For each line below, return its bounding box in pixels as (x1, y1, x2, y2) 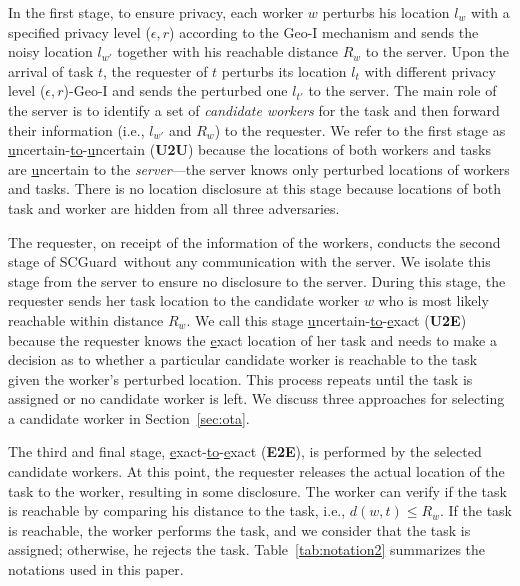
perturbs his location (322, 2, 450, 22)
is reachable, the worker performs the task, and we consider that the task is (8, 519, 471, 540)
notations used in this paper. (8, 559, 184, 580)
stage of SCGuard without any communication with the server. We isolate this (8, 251, 491, 272)
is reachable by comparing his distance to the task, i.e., (8, 500, 346, 521)
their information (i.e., (8, 119, 145, 140)
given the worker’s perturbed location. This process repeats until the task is (8, 368, 473, 389)
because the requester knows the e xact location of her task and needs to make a (8, 329, 497, 350)
